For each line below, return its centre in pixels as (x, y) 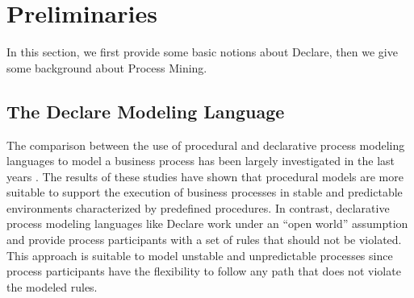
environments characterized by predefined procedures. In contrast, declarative (198, 207)
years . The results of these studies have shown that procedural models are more (205, 176)
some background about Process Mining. (107, 67)
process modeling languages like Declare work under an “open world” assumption (207, 223)
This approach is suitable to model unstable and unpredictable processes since (200, 255)
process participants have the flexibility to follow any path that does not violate (204, 271)
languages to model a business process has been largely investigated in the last (201, 161)
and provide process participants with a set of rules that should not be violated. (204, 240)
